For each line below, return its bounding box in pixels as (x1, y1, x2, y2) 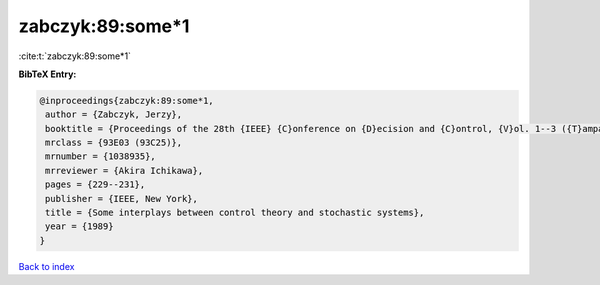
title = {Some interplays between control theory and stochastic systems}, (45, 207, 425, 219)
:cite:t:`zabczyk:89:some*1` (18, 50, 132, 62)
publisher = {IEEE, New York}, (45, 193, 199, 204)
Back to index (18, 260, 75, 272)
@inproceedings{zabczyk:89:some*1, (39, 95, 214, 106)
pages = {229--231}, (45, 179, 146, 190)
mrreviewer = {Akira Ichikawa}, (45, 165, 204, 176)
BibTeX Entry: (18, 68, 77, 80)
